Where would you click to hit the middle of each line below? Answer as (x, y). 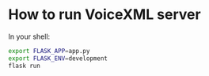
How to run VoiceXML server (104, 15)
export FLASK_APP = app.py (49, 51)
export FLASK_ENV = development (58, 58)
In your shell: (29, 36)
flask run (25, 66)
